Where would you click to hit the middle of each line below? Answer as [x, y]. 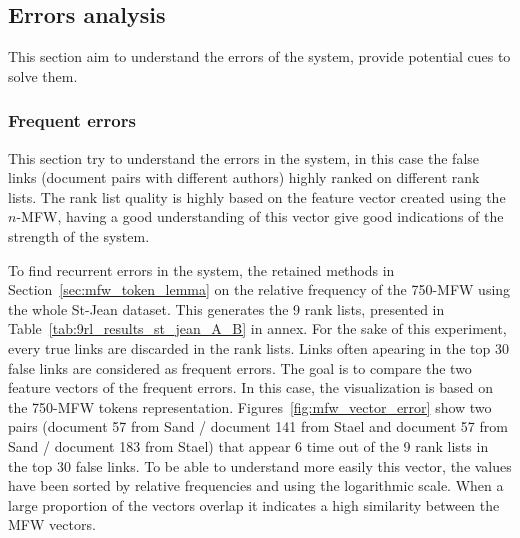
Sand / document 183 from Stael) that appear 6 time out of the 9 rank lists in [248, 445]
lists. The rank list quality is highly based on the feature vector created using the [257, 196]
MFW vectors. [52, 524]
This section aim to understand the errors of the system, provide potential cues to [259, 56]
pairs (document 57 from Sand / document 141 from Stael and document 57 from [258, 426]
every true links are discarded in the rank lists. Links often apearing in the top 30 [258, 347]
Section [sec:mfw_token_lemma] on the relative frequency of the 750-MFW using [259, 289]
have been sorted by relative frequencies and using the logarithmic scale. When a [256, 485]
